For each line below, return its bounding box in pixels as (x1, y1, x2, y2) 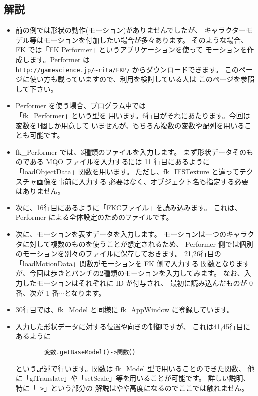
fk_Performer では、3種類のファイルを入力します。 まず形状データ (15, 146, 232, 157)
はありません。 (15, 186, 65, 196)
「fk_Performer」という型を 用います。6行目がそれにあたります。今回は (15, 110, 250, 121)
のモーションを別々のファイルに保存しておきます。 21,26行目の (15, 248, 221, 259)
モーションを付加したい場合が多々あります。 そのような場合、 (43, 34, 248, 45)
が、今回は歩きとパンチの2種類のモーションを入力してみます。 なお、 (15, 268, 244, 278)
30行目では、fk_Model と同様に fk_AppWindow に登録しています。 (15, 304, 234, 315)
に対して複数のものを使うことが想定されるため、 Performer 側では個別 (22, 238, 253, 249)
